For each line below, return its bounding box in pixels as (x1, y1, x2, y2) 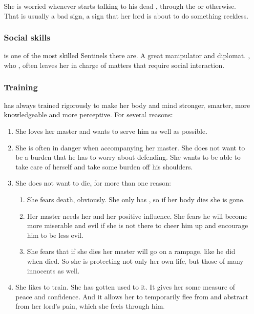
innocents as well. (27, 265, 80, 275)
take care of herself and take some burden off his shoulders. (15, 161, 193, 171)
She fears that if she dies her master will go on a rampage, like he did (27, 246, 235, 256)
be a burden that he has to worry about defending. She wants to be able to (15, 152, 241, 162)
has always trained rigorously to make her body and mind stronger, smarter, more (4, 100, 250, 110)
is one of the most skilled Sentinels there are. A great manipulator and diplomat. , (4, 50, 250, 61)
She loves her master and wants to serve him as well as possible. (15, 126, 208, 136)
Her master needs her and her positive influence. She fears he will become (27, 210, 248, 221)
